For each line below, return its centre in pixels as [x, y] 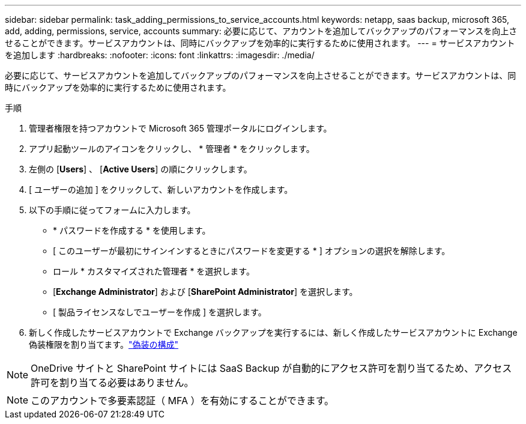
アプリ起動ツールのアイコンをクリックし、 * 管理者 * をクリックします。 [172, 149]
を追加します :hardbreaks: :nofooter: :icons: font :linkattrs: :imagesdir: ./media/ [160, 55]
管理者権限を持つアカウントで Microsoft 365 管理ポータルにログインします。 [180, 128]
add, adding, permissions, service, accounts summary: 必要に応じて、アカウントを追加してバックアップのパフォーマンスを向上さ [261, 31]
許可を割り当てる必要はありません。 [112, 383]
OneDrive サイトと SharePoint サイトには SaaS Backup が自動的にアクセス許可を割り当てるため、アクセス [271, 368]
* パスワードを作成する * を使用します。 [132, 230]
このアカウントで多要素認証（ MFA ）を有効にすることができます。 [183, 401]
